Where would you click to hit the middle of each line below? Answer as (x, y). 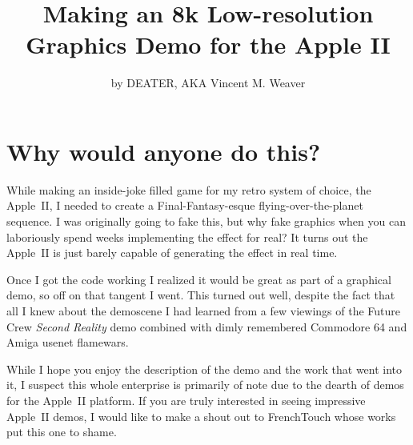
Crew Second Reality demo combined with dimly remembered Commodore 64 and (207, 326)
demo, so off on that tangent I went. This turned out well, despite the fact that (201, 295)
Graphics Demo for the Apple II (208, 44)
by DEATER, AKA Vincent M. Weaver (208, 83)
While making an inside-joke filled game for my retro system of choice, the (189, 189)
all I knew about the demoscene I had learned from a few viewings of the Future (204, 311)
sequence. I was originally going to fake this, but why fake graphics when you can (206, 221)
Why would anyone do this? (164, 151)
